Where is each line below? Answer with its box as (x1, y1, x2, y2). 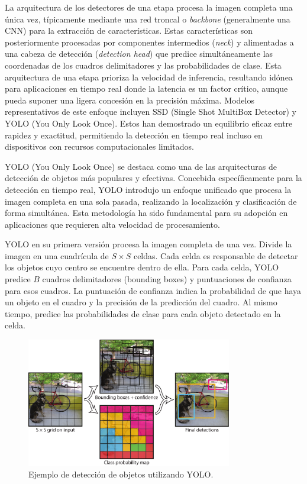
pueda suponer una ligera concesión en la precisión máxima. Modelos (5, 93, 254, 106)
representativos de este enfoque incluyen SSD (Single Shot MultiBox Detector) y (5, 105, 296, 118)
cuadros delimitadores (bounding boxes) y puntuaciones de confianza (42, 273, 292, 285)
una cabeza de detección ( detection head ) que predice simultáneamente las (5, 47, 273, 60)
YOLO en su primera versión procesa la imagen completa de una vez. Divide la (5, 238, 292, 250)
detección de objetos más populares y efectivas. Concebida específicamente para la (5, 172, 302, 184)
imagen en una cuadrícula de (5, 249, 109, 262)
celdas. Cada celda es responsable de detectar (133, 249, 298, 262)
